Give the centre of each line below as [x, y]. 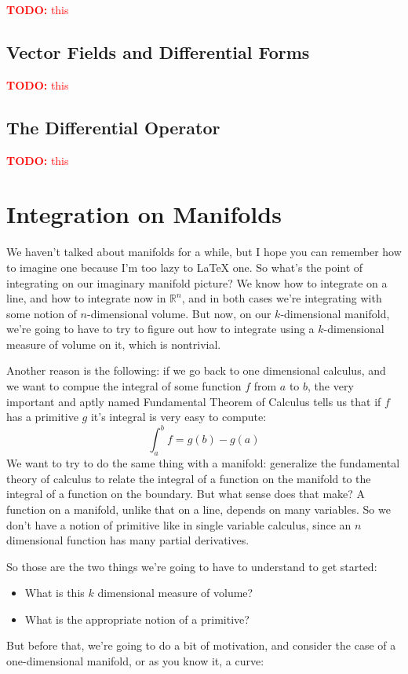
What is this [55, 593]
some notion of [42, 313]
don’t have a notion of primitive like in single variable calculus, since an [179, 524]
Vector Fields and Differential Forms [158, 51]
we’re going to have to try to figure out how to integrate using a [160, 329]
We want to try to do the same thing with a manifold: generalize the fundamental [203, 463]
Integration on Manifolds [144, 214]
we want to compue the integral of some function [124, 386]
